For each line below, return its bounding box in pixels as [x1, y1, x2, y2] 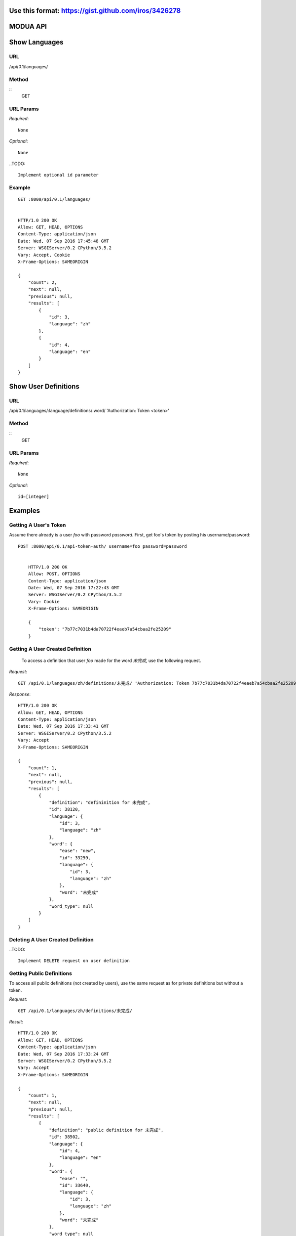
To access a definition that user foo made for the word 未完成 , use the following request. [21, 658, 202, 663]
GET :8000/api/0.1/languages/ [18, 197, 91, 202]
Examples [9, 506, 40, 515]
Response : [9, 691, 31, 697]
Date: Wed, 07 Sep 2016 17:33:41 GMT [18, 723, 110, 729]
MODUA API [9, 22, 47, 31]
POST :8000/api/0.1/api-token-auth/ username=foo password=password [18, 543, 187, 549]
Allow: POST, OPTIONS [28, 571, 81, 577]
